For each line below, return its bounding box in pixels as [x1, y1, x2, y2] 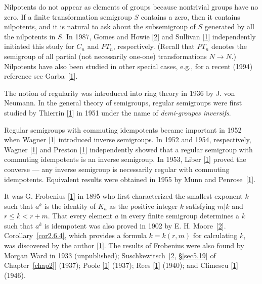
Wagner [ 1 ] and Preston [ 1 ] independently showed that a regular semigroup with [4, 144, 253, 154]
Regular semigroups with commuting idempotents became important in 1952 [4, 124, 242, 135]
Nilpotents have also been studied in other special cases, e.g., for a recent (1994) [4, 61, 253, 71]
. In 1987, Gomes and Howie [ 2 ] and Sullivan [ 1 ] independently [62, 31, 256, 41]
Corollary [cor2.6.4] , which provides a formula [4, 230, 147, 241]
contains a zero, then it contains [141, 11, 240, 22]
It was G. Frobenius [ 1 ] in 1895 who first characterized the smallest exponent [4, 191, 243, 201]
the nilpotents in [4, 31, 56, 41]
